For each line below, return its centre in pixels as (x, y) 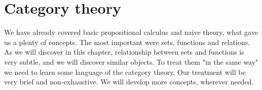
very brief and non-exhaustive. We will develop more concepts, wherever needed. (129, 82)
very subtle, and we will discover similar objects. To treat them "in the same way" (131, 61)
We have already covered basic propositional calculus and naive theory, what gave (131, 32)
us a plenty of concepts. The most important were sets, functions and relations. (127, 42)
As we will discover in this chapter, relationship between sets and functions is (124, 52)
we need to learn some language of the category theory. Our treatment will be (125, 72)
